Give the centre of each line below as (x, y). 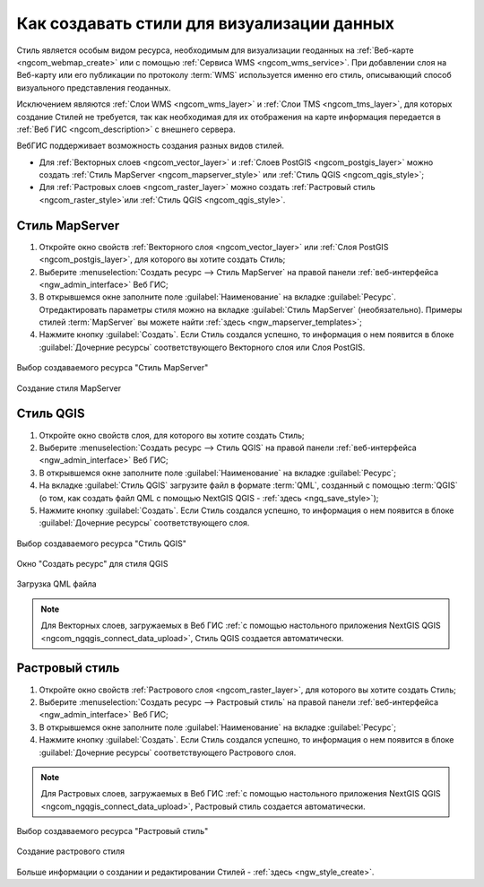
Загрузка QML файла (57, 584)
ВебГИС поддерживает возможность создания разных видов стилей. (150, 146)
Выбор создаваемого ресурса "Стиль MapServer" (112, 368)
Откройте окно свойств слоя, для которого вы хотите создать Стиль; (172, 435)
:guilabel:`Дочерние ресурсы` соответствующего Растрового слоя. (168, 752)
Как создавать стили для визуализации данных (205, 23)
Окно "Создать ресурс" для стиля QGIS (93, 564)
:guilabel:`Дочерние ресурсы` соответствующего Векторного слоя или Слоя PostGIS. (202, 347)
